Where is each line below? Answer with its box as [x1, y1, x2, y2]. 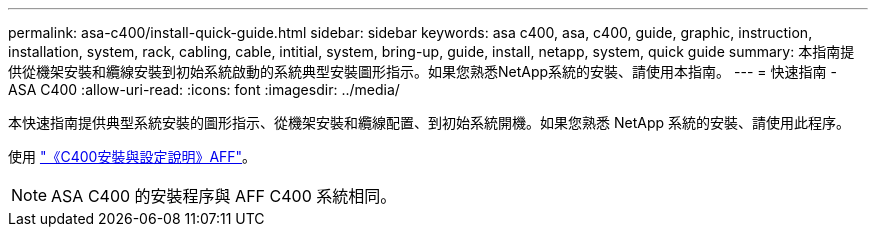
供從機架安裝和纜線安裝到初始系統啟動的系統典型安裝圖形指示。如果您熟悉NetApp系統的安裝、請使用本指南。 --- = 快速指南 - [8, 63, 837, 80]
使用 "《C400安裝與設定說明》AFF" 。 [8, 148, 257, 165]
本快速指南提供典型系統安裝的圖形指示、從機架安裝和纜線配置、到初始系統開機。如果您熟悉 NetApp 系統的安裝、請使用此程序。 [8, 114, 850, 131]
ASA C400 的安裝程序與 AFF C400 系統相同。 [51, 186, 397, 206]
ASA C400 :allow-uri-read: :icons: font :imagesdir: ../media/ [8, 81, 400, 98]
